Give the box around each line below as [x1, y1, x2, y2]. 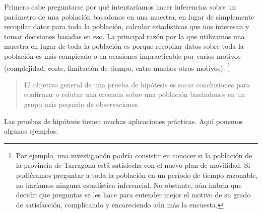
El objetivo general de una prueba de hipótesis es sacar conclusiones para [24, 79, 250, 89]
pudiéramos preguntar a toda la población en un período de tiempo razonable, [16, 169, 258, 180]
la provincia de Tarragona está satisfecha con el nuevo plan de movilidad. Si [16, 160, 250, 170]
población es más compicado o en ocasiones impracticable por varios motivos [4, 50, 241, 61]
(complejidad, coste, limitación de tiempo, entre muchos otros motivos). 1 [4, 61, 231, 73]
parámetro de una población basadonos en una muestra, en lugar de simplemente [4, 11, 254, 22]
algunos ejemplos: [4, 126, 58, 136]
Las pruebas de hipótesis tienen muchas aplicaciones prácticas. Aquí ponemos [4, 116, 243, 126]
